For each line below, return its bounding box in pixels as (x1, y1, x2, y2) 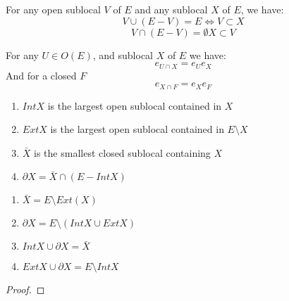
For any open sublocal (6, 2, 101, 16)
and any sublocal (135, 2, 208, 16)
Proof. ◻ (6, 282, 45, 297)
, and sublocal (92, 47, 153, 62)
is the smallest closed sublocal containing (34, 145, 211, 160)
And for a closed (6, 68, 77, 82)
